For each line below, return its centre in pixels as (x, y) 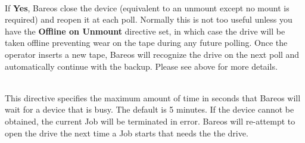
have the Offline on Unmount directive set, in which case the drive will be (145, 31)
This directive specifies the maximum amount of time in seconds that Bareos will (153, 97)
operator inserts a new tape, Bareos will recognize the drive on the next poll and (152, 54)
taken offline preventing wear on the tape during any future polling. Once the (146, 43)
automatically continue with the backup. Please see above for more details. (141, 66)
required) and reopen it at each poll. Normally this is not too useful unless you (149, 19)
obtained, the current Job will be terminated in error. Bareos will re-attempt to (150, 121)
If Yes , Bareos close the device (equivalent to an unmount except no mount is (147, 7)
